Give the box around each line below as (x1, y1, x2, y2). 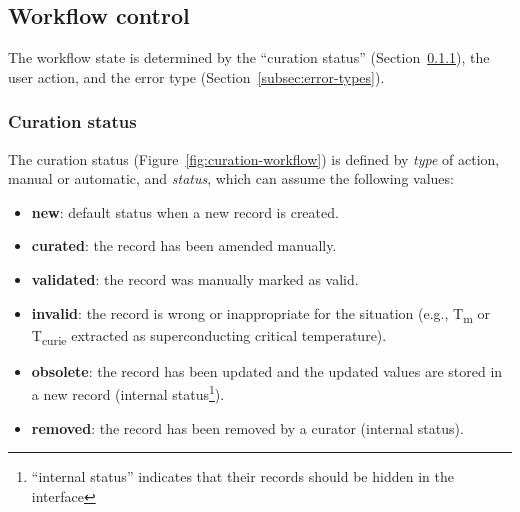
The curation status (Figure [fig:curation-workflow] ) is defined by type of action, (8, 148, 500, 169)
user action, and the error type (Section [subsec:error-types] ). (8, 66, 385, 87)
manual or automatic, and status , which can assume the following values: (8, 168, 454, 189)
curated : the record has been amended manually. (31, 235, 337, 256)
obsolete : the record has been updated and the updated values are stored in (31, 360, 503, 381)
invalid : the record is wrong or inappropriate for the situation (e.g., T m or (31, 302, 491, 326)
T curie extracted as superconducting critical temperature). (31, 324, 387, 348)
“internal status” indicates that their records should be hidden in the (31, 466, 454, 487)
